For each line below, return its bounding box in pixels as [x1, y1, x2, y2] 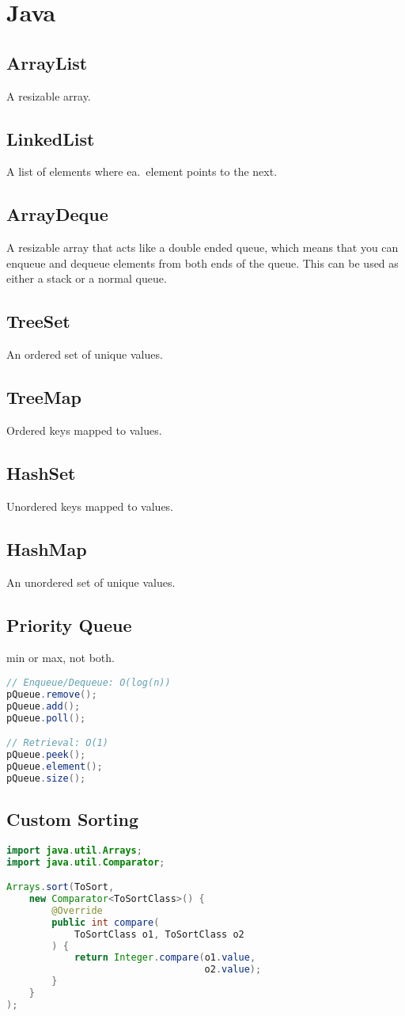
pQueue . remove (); [6, 688, 97, 700]
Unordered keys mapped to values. [6, 497, 174, 514]
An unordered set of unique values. [6, 573, 176, 590]
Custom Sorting [6, 806, 139, 831]
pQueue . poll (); [6, 712, 86, 724]
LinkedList [6, 126, 95, 150]
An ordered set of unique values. [6, 346, 163, 363]
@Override [51, 904, 103, 916]
